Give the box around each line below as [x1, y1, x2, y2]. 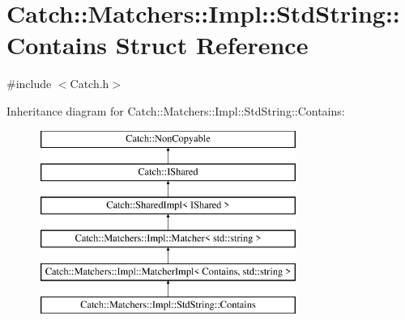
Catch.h [70, 75, 109, 92]
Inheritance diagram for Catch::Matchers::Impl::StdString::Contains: [6, 102, 345, 119]
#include [6, 75, 52, 92]
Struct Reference [115, 28, 309, 61]
